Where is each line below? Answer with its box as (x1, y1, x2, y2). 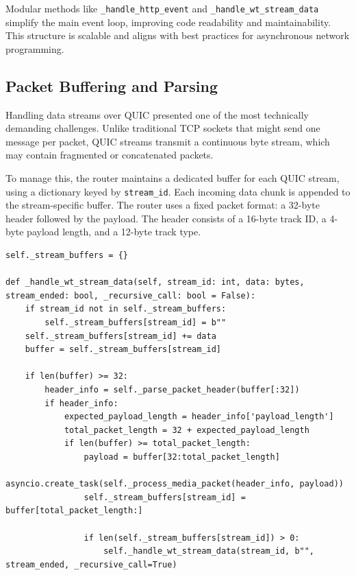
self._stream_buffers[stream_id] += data (25, 331, 216, 341)
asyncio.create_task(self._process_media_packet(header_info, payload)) (5, 479, 344, 489)
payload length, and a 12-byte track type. (27, 224, 201, 239)
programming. (5, 41, 64, 56)
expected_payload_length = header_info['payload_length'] (64, 412, 334, 422)
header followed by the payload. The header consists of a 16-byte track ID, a (5, 211, 327, 225)
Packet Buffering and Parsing (5, 75, 218, 96)
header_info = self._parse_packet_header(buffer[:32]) (44, 384, 300, 395)
